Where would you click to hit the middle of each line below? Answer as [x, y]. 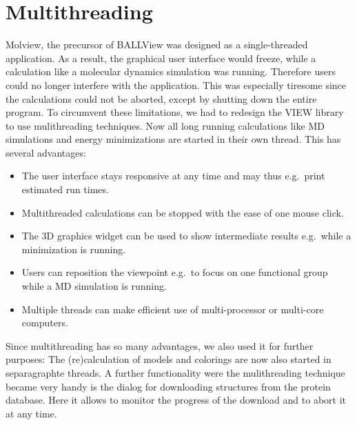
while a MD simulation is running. [94, 286]
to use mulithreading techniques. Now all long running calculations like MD [165, 125]
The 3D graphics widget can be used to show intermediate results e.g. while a [186, 236]
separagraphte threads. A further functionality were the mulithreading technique [175, 373]
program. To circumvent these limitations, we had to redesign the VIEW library [175, 112]
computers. [45, 323]
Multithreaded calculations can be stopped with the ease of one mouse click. [183, 212]
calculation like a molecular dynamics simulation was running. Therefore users [171, 71]
